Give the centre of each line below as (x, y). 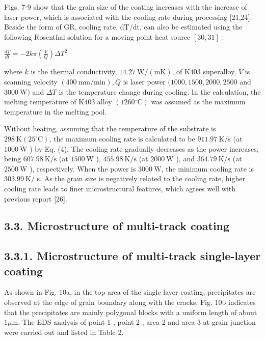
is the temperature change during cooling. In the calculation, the (160, 91)
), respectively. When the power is (83, 168)
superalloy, (220, 72)
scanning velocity (31, 81)
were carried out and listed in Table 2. (64, 332)
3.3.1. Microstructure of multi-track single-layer (132, 256)
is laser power (144, 81)
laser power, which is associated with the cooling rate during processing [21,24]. (128, 17)
